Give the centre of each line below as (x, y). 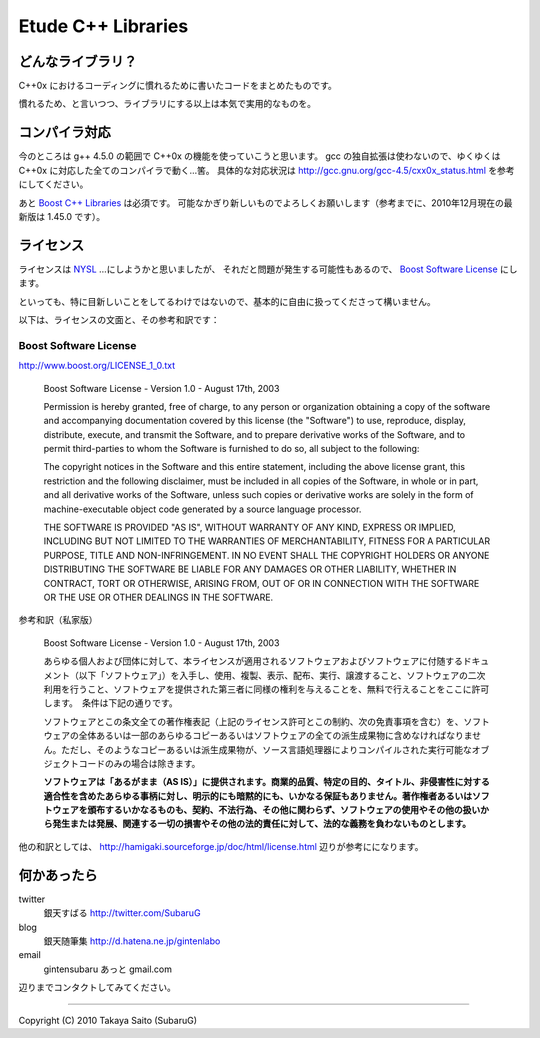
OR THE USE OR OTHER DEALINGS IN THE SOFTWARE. (158, 597)
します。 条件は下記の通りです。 (111, 703)
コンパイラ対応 (64, 132)
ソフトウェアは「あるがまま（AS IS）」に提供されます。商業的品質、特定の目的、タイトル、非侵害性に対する (266, 782)
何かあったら (58, 875)
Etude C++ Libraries (103, 26)
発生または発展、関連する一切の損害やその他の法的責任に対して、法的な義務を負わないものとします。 (261, 824)
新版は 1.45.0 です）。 (62, 216)
